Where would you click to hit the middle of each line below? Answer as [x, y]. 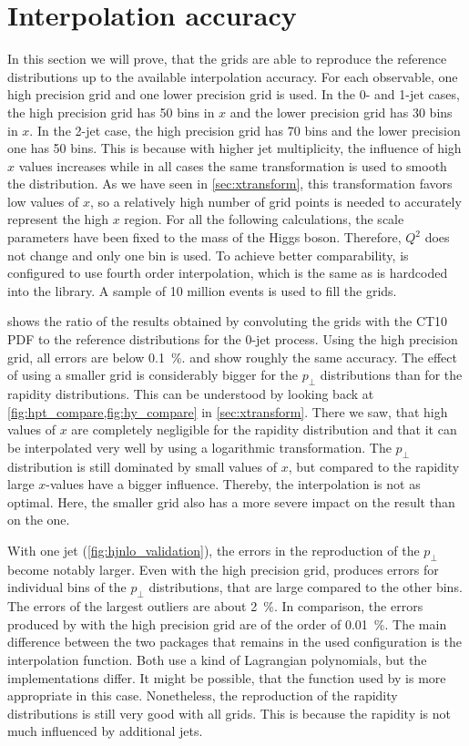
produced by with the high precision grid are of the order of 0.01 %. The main [227, 623]
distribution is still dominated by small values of [143, 466]
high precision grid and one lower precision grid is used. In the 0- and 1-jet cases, [234, 94]
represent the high [58, 219]
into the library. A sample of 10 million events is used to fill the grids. [202, 290]
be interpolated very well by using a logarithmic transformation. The [199, 447]
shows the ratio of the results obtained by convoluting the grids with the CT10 [228, 321]
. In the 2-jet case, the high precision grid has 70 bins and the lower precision [245, 130]
